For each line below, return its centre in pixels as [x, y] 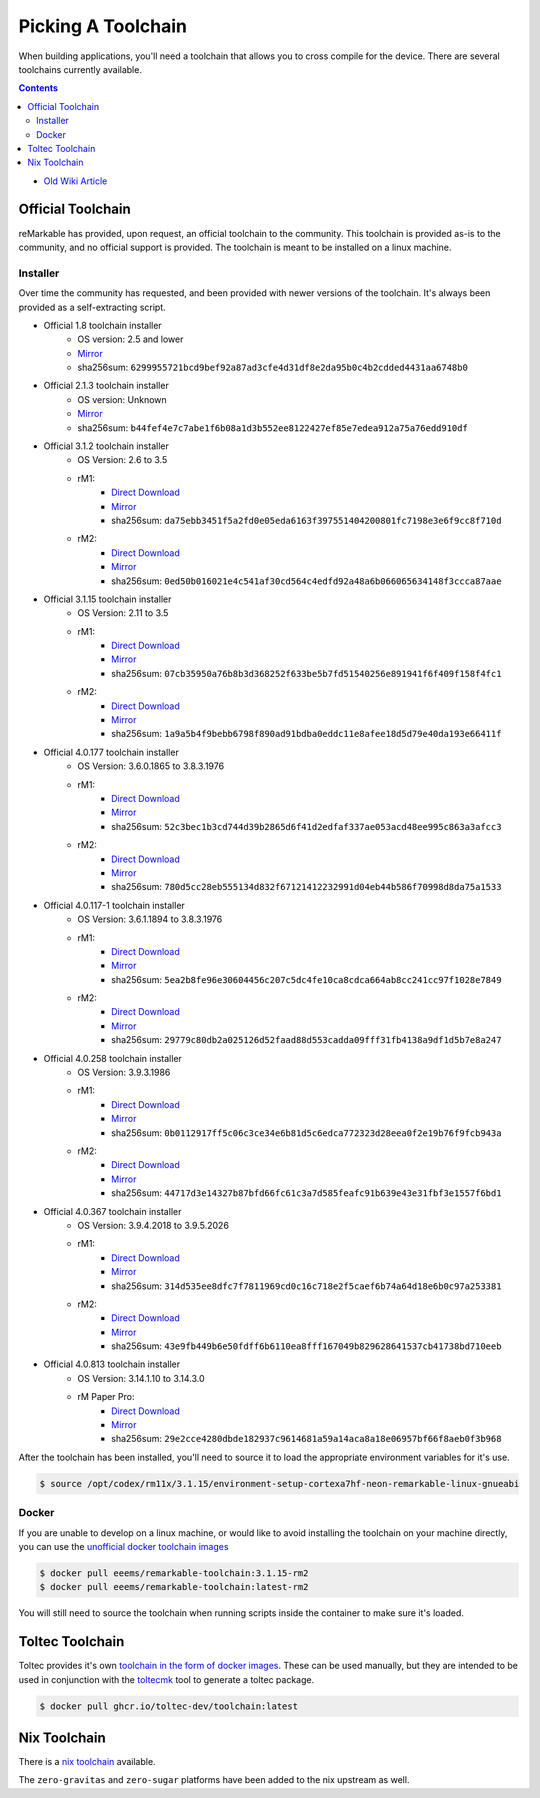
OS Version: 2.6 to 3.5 [122, 460]
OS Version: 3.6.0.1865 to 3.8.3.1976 [151, 766]
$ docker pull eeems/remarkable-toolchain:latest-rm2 [174, 1587]
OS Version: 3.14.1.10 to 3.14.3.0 [141, 1378]
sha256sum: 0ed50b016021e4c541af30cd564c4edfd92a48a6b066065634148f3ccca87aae [306, 581]
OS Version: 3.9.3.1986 [124, 1072]
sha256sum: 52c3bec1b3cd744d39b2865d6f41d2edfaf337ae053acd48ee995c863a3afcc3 [306, 826]
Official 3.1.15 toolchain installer [107, 599]
